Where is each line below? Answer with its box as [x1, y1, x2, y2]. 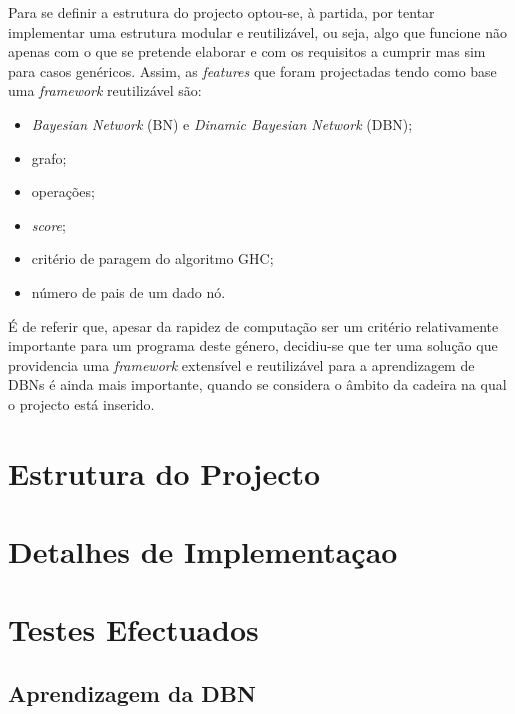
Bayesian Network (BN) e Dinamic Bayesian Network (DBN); [31, 113, 413, 134]
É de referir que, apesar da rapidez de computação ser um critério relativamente [8, 315, 499, 336]
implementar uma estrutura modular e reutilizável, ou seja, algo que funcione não [8, 21, 507, 42]
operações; [31, 181, 95, 202]
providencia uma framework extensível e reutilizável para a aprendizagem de [8, 354, 475, 375]
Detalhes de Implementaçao [8, 531, 398, 572]
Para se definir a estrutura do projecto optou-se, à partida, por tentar [8, 2, 435, 22]
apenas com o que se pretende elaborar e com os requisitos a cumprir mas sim [8, 41, 486, 62]
